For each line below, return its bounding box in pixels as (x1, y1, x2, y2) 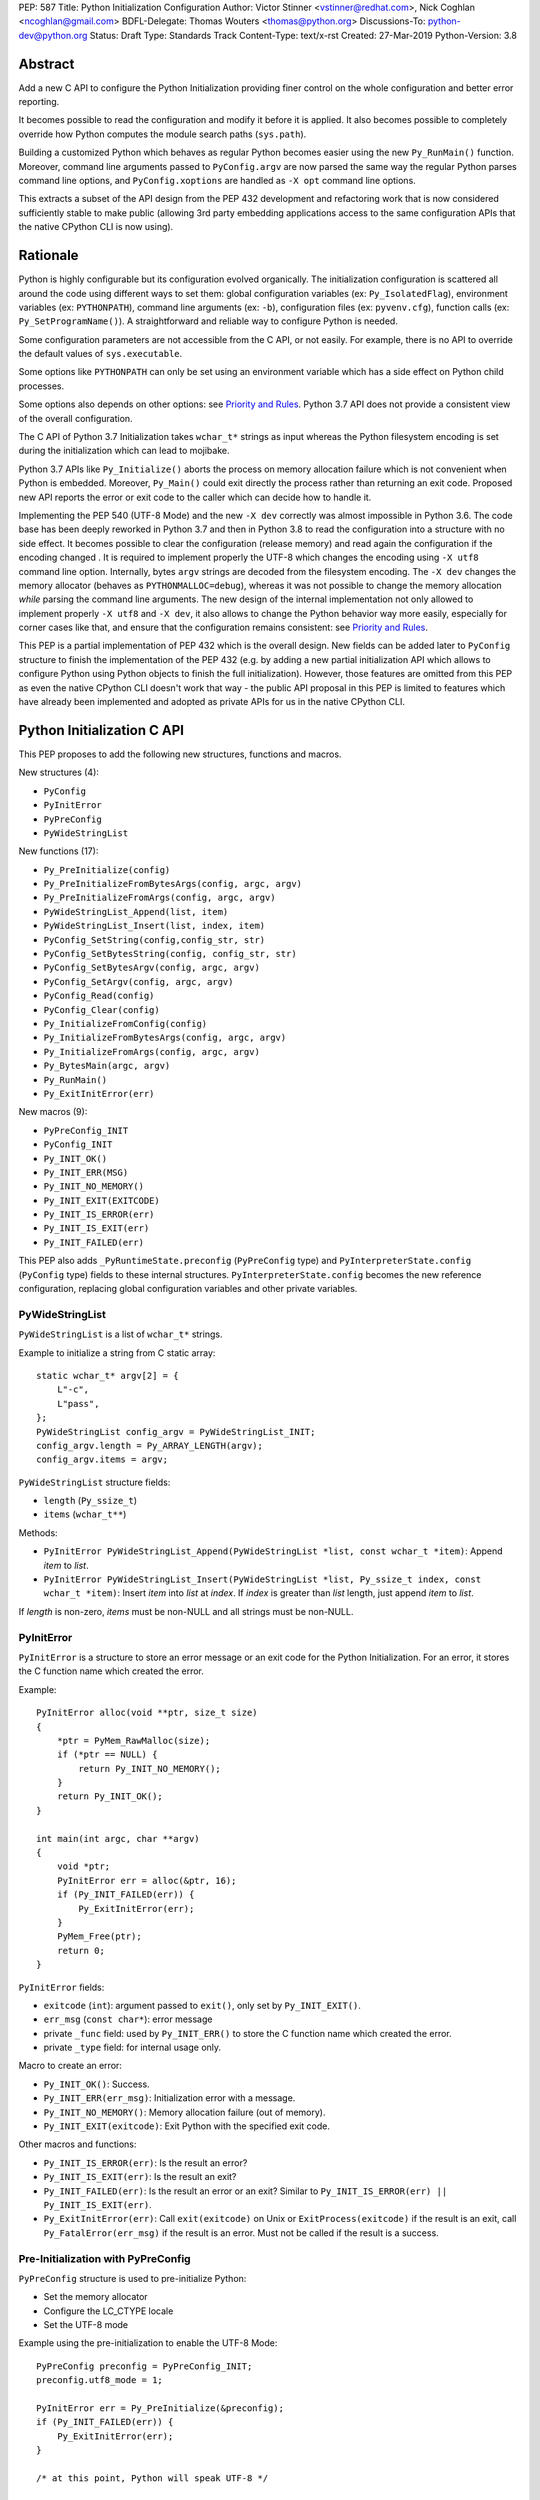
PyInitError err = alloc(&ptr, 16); (56, 1875, 237, 1886)
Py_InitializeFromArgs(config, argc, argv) (43, 1046, 260, 1057)
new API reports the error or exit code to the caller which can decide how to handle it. (18, 491, 372, 503)
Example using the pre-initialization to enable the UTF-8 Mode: (18, 2337, 278, 2349)
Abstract (18, 55, 75, 72)
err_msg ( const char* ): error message (43, 2013, 213, 2025)
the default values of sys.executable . (18, 348, 183, 360)
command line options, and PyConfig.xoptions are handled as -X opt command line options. (18, 175, 417, 187)
